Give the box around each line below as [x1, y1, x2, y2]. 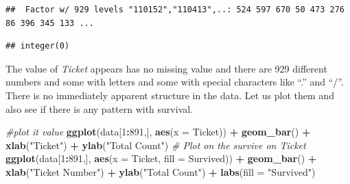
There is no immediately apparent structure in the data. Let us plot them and [5, 88, 334, 102]
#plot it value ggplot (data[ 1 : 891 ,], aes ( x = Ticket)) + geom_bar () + [5, 124, 311, 139]
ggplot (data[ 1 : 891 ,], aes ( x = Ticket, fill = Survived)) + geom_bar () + [5, 151, 317, 166]
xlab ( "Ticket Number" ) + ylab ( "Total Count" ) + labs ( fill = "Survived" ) [5, 164, 316, 179]
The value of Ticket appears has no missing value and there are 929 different [5, 61, 327, 75]
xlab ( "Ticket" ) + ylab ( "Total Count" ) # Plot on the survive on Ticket [5, 137, 306, 152]
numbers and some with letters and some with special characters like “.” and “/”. [5, 75, 344, 89]
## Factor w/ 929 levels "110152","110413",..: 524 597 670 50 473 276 [5, 5, 345, 14]
